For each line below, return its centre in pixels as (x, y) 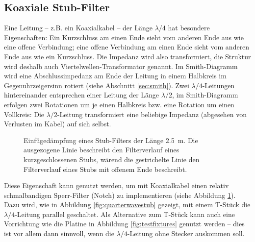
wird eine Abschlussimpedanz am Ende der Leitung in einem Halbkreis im (115, 76)
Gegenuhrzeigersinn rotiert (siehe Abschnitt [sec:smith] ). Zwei (97, 85)
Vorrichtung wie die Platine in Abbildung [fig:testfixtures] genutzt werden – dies (124, 224)
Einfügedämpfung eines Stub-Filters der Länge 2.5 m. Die (111, 140)
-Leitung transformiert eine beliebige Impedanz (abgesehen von (152, 114)
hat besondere (189, 28)
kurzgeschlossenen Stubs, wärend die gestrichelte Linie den (112, 159)
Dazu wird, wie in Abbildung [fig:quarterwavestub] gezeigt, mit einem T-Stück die (127, 205)
